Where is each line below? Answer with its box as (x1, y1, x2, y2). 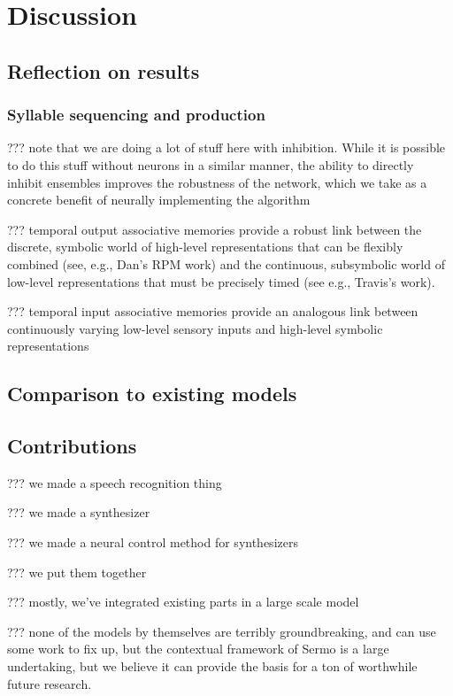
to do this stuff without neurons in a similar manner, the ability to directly (7, 155, 414, 174)
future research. (7, 674, 92, 692)
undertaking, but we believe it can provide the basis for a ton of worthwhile (7, 657, 418, 676)
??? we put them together (7, 562, 147, 581)
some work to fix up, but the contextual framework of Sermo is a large (7, 639, 389, 658)
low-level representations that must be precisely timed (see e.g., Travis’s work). (7, 272, 435, 290)
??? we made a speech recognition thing (7, 473, 222, 491)
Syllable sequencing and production (7, 104, 265, 126)
